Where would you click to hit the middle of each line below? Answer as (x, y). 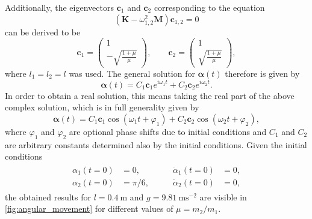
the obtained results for (48, 196)
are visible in (223, 196)
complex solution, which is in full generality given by (102, 107)
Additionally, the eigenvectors (59, 7)
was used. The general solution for (132, 73)
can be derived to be (43, 31)
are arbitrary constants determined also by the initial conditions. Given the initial (156, 144)
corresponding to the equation (209, 7)
